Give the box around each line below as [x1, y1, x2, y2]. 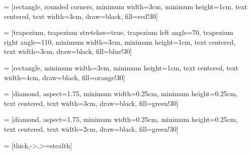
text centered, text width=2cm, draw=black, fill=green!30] [4, 123, 179, 134]
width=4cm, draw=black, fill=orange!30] [4, 72, 125, 82]
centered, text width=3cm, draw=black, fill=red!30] [4, 11, 158, 21]
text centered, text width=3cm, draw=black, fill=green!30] [4, 98, 179, 108]
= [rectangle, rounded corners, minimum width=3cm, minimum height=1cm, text [4, 1, 248, 11]
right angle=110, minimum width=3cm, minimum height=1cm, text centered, [4, 36, 235, 47]
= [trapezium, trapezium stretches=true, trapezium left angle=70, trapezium [4, 27, 234, 37]
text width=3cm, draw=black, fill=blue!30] [4, 46, 132, 56]
